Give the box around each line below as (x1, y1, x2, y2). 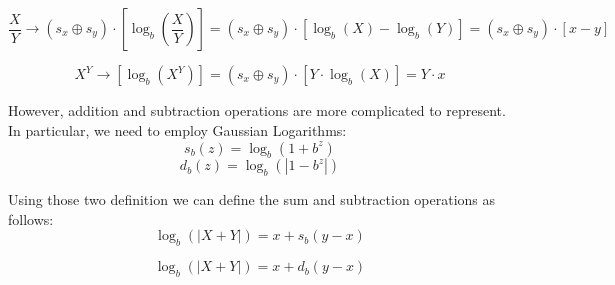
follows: (8, 208, 54, 229)
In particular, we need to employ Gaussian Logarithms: (8, 119, 347, 140)
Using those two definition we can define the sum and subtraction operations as (8, 189, 496, 210)
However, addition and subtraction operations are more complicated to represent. (8, 100, 506, 121)
